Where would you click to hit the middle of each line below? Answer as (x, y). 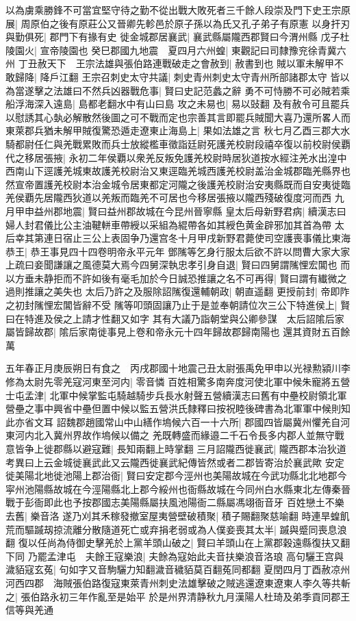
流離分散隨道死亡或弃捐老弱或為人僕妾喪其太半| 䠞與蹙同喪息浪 (205, 529)
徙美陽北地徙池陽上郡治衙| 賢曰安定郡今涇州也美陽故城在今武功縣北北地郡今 (176, 476)
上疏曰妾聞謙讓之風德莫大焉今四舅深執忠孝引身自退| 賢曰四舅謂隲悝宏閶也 (171, 265)
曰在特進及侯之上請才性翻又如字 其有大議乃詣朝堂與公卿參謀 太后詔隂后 (170, 318)
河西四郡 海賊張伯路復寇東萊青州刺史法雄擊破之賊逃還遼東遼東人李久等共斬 (178, 582)
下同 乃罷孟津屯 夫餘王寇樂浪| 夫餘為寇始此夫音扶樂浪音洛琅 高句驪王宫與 (175, 556)
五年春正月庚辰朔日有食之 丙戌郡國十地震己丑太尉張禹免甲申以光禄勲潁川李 (178, 368)
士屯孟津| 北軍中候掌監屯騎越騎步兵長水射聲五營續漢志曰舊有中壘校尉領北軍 (176, 395)
